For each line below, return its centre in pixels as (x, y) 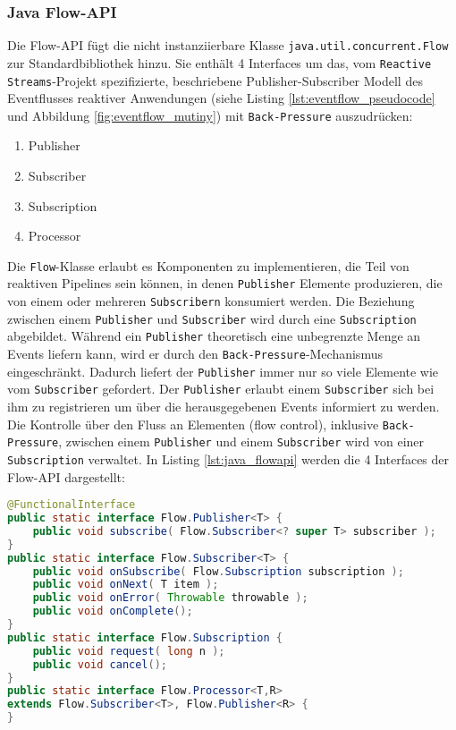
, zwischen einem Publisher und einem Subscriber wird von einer (241, 441)
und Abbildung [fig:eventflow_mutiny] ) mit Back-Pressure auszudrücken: (210, 115)
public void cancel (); (100, 664)
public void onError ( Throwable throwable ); (170, 598)
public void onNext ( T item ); (126, 585)
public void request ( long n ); (129, 651)
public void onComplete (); (113, 611)
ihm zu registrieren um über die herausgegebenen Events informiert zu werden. (224, 407)
